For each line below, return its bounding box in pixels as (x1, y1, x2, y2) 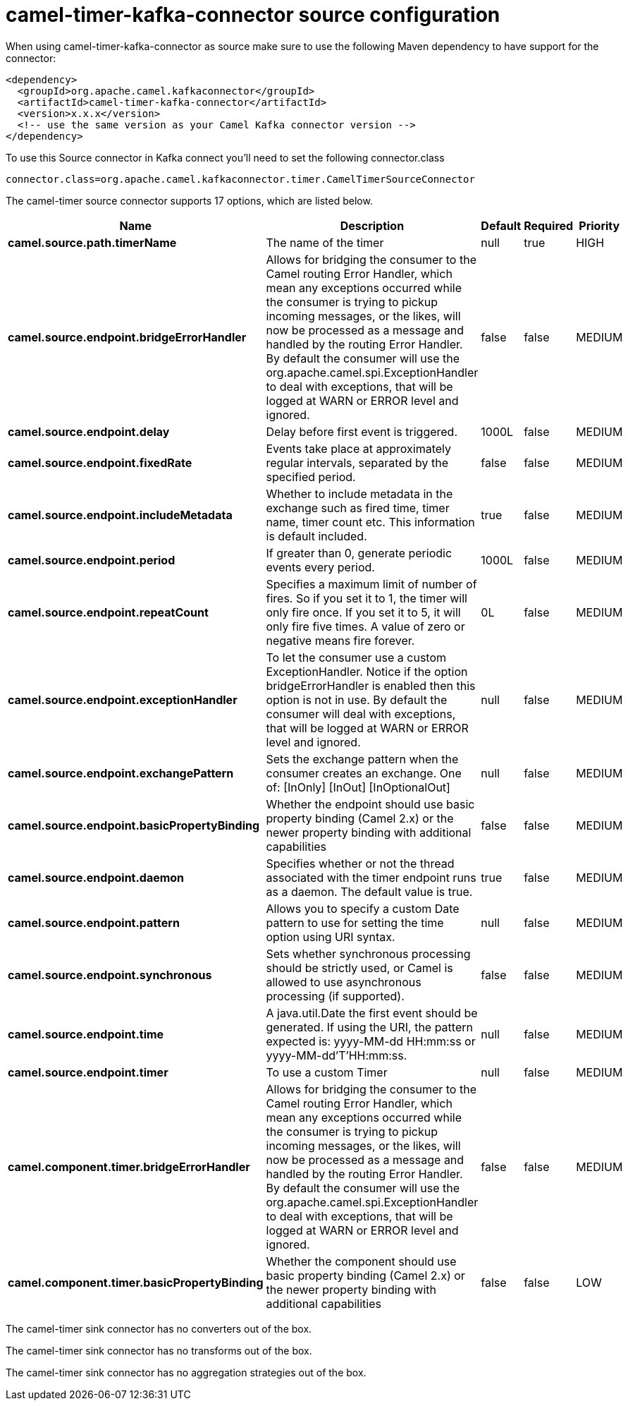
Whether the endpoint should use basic (266, 796, 475, 811)
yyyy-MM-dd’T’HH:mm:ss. (266, 1048, 407, 1062)
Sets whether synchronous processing (266, 946, 471, 961)
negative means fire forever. (266, 633, 415, 648)
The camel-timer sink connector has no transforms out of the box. (6, 1344, 312, 1357)
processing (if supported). (266, 988, 405, 1003)
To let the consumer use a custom (266, 650, 447, 665)
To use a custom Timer (266, 1065, 388, 1079)
